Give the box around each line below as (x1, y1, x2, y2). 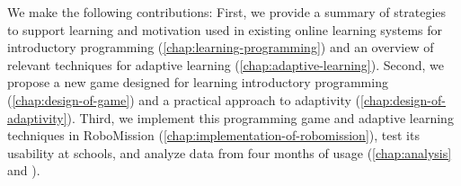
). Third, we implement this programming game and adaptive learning (66, 108, 454, 127)
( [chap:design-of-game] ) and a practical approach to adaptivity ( (7, 90, 360, 109)
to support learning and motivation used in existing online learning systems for (7, 20, 443, 39)
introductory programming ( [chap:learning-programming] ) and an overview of (7, 38, 434, 57)
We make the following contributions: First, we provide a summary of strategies (7, 3, 447, 21)
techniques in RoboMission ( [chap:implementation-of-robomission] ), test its (7, 126, 420, 145)
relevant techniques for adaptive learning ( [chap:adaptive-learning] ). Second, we (7, 55, 445, 74)
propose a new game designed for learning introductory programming (7, 73, 388, 92)
